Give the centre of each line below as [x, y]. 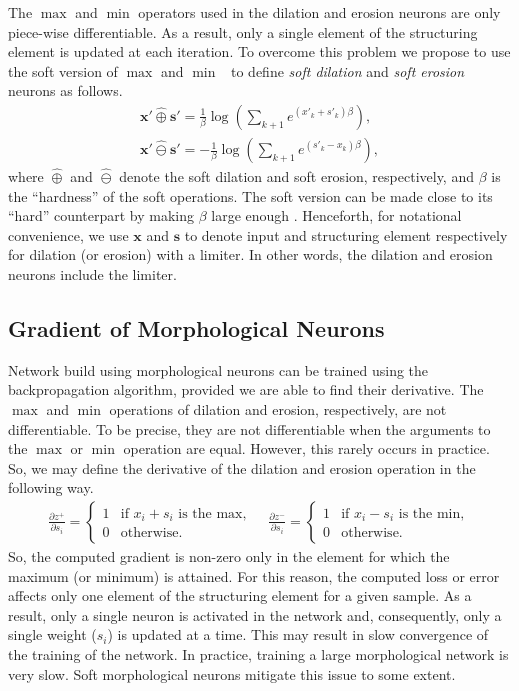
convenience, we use [68, 234]
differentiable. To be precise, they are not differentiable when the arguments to [249, 428]
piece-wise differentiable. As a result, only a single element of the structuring [243, 31]
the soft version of [63, 70]
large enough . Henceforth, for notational [336, 215]
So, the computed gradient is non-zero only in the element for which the [229, 555]
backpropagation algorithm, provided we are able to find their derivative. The [246, 389]
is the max [210, 513]
